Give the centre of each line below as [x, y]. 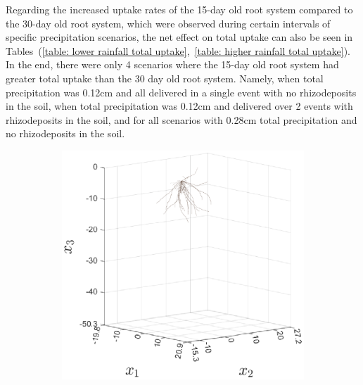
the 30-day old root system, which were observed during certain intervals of [168, 23]
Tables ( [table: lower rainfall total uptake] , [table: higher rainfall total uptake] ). [178, 50]
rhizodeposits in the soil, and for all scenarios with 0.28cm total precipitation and [181, 119]
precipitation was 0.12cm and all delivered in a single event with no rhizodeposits [181, 92]
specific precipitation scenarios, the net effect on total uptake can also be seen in [179, 37]
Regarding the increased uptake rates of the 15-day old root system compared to [179, 9]
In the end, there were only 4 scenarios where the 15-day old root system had [172, 64]
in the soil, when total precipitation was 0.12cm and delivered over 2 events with [179, 106]
